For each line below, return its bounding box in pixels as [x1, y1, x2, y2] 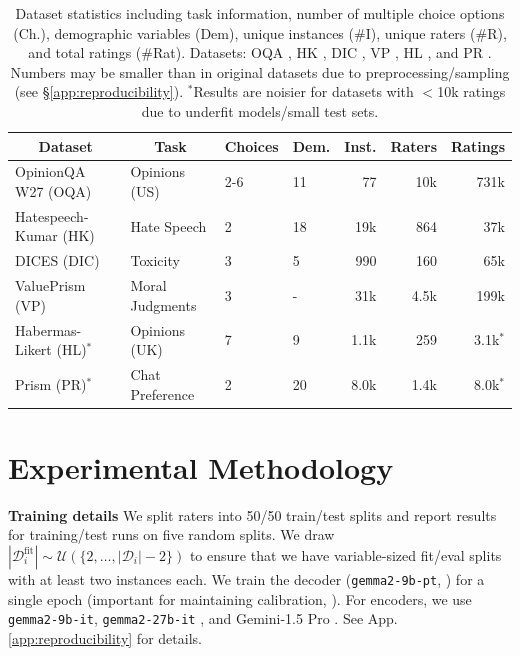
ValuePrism [15, 275, 86, 296]
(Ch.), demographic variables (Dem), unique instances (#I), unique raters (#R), [13, 22, 507, 43]
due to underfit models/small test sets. [141, 100, 379, 121]
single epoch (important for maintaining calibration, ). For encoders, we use [8, 588, 472, 609]
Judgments [130, 294, 197, 315]
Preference [130, 383, 195, 404]
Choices [224, 135, 279, 156]
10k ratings [437, 81, 506, 102]
